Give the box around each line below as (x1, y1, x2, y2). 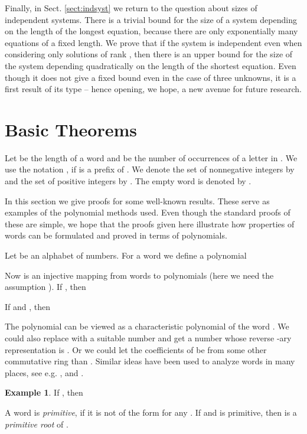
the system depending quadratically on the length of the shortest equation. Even (5, 59, 296, 71)
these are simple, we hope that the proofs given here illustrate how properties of (5, 217, 295, 230)
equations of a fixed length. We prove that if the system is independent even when (5, 36, 302, 48)
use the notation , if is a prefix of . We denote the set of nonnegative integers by (5, 163, 295, 175)
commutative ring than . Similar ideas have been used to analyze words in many (5, 355, 295, 367)
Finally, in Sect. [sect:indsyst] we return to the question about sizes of (5, 2, 257, 14)
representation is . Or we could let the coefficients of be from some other (5, 343, 267, 355)
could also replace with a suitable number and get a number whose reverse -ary (5, 332, 292, 344)
